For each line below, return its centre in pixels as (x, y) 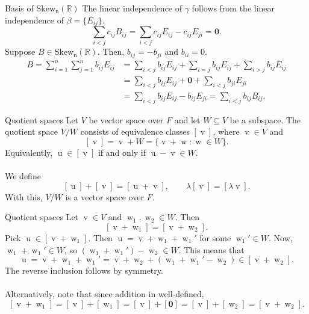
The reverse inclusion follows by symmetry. (84, 270)
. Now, (280, 237)
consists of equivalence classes (135, 131)
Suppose (20, 51)
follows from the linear (233, 8)
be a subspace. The (265, 119)
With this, (24, 196)
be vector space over (126, 119)
